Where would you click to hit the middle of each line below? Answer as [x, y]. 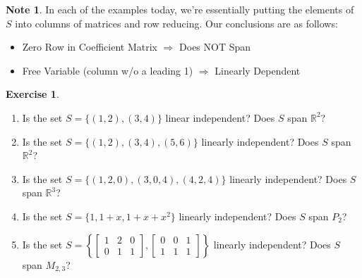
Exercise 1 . [32, 94]
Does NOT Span [215, 47]
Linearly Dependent [258, 70]
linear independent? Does [220, 117]
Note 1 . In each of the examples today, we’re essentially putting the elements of [180, 9]
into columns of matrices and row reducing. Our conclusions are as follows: [176, 23]
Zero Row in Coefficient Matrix [90, 47]
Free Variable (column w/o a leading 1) [108, 70]
